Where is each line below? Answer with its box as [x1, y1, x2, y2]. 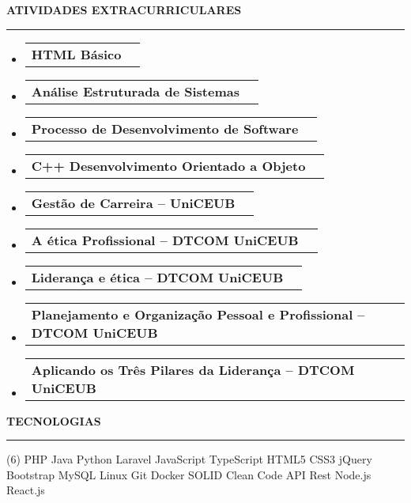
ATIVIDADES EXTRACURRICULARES [6, 2, 242, 17]
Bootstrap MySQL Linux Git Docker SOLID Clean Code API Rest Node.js [6, 466, 371, 482]
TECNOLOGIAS [6, 412, 101, 429]
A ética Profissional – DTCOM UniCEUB [31, 230, 299, 249]
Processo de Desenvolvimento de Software [31, 119, 299, 138]
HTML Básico [31, 44, 122, 63]
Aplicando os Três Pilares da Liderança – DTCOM [31, 360, 355, 379]
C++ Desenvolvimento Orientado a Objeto [31, 156, 306, 175]
